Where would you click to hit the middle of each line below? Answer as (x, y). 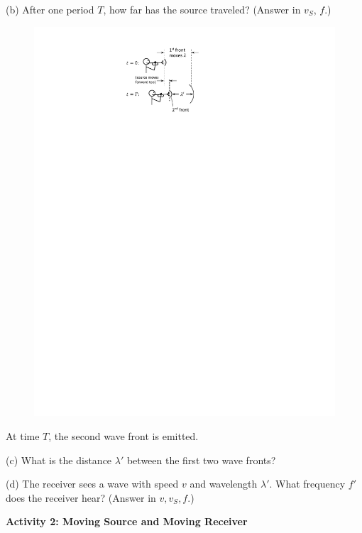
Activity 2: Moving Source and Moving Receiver (127, 521)
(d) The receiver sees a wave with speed (92, 484)
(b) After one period (50, 9)
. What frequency (307, 484)
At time (23, 436)
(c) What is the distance (59, 460)
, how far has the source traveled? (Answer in (202, 9)
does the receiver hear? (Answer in (81, 497)
